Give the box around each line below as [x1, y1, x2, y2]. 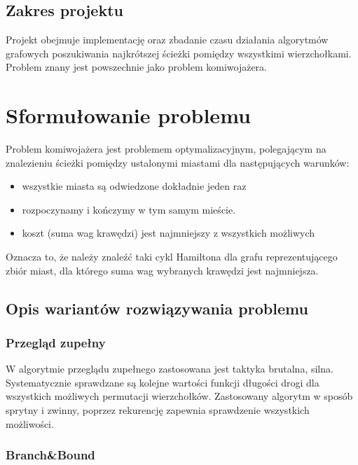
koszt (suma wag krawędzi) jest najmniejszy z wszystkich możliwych [22, 225, 315, 240]
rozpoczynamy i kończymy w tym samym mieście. [22, 202, 236, 216]
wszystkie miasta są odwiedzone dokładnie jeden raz [22, 179, 247, 193]
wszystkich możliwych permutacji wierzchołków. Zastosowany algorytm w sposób [6, 389, 353, 403]
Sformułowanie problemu [6, 101, 251, 130]
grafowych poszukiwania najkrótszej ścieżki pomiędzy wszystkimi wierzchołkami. [6, 46, 352, 60]
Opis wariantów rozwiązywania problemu [6, 297, 308, 319]
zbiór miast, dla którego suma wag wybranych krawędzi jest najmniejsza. [6, 263, 319, 277]
